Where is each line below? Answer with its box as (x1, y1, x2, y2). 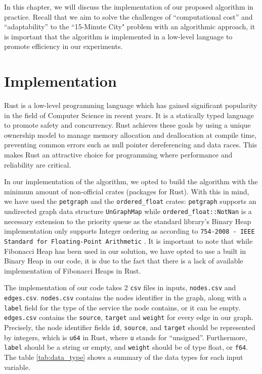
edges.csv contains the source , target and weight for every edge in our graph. (4, 312, 253, 323)
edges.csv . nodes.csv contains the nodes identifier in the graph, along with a (4, 292, 247, 303)
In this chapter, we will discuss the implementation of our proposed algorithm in (4, 2, 253, 12)
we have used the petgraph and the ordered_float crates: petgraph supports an (4, 196, 256, 206)
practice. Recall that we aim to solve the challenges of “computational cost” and (4, 11, 253, 22)
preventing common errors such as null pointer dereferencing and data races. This (4, 139, 257, 150)
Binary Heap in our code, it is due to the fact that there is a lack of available (4, 255, 243, 266)
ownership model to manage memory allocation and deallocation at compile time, (4, 129, 257, 140)
